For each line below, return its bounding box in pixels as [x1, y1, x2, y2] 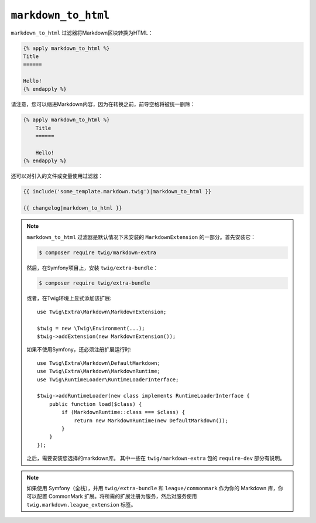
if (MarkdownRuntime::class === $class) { [61, 409, 186, 416]
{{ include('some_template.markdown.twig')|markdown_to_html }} [23, 188, 212, 195]
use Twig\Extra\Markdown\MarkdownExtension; [37, 308, 167, 315]
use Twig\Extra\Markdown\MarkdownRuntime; [37, 368, 161, 375]
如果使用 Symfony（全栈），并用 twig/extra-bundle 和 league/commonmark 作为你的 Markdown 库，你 [26, 484, 284, 491]
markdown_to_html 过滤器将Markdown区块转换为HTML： [11, 29, 153, 36]
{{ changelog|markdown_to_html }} [23, 205, 122, 211]
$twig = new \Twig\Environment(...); [37, 325, 146, 331]
